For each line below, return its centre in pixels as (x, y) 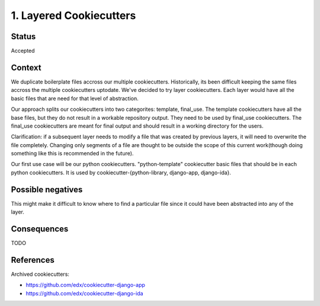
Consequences (40, 229)
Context (26, 67)
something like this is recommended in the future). (72, 154)
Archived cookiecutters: (40, 274)
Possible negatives (47, 189)
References (33, 260)
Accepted (23, 51)
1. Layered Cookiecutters (73, 15)
